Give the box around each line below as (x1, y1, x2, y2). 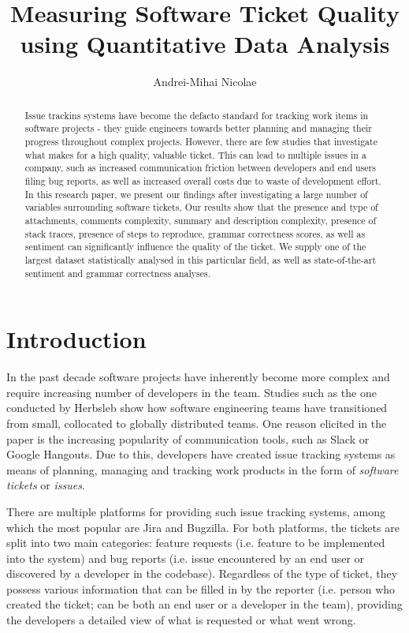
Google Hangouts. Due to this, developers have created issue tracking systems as (6, 446, 396, 463)
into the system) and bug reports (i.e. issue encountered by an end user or (6, 549, 365, 566)
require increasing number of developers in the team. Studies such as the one (6, 384, 377, 400)
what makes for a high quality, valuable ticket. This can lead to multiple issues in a (24, 148, 366, 161)
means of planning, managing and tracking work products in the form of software (6, 461, 399, 478)
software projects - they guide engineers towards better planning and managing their (24, 122, 372, 135)
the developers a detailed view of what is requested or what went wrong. (6, 612, 356, 628)
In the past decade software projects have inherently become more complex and (6, 369, 390, 385)
